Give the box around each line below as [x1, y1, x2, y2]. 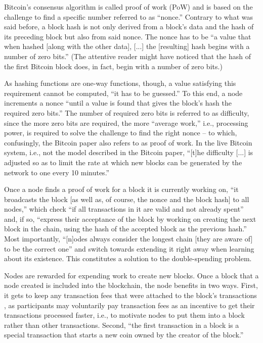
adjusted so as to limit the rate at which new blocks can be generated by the [4, 157, 242, 167]
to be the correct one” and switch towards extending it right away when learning [4, 243, 254, 254]
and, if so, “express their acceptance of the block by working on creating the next [4, 213, 256, 224]
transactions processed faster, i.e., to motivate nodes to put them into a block [4, 310, 245, 320]
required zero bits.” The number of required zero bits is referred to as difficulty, [4, 107, 249, 118]
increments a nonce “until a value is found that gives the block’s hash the [4, 97, 232, 108]
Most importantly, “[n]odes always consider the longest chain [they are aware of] [4, 233, 253, 244]
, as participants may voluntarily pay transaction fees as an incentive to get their [4, 300, 255, 310]
